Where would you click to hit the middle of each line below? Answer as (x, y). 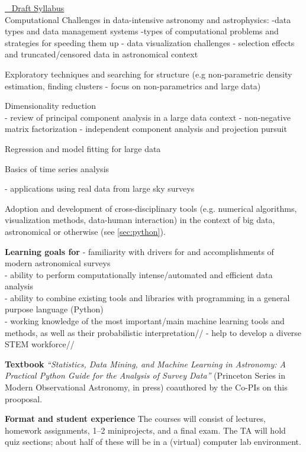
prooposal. (24, 398)
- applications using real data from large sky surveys (100, 188)
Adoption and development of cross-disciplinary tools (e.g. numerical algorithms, (151, 208)
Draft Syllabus (38, 8)
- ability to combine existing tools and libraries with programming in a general (147, 297)
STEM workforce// (40, 344)
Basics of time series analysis (57, 168)
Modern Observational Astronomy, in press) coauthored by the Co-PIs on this (146, 387)
